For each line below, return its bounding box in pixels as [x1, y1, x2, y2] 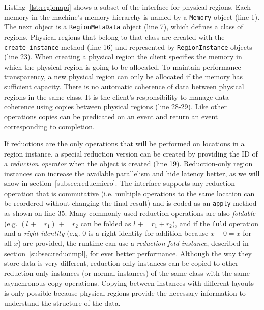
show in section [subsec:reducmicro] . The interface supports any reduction [4, 178, 236, 189]
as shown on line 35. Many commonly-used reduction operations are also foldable [4, 208, 256, 219]
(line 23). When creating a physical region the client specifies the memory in [4, 51, 242, 62]
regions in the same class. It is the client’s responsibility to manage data [4, 91, 229, 102]
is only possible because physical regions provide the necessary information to [4, 287, 246, 298]
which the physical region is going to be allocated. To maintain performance [4, 61, 241, 72]
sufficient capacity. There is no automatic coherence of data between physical [4, 81, 244, 91]
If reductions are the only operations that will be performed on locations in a [4, 138, 245, 148]
